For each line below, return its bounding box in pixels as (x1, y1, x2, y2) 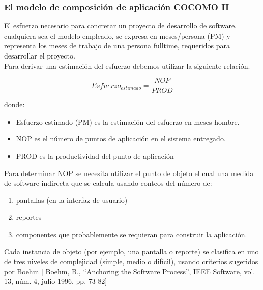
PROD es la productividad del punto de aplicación (16, 151, 174, 161)
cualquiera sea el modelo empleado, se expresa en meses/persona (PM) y (4, 30, 230, 41)
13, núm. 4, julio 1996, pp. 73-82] (4, 276, 107, 286)
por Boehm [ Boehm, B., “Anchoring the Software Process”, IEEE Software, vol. (4, 266, 255, 276)
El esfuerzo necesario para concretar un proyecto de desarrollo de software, (4, 20, 237, 31)
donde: (4, 99, 25, 110)
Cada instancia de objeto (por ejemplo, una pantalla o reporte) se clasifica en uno (4, 246, 259, 256)
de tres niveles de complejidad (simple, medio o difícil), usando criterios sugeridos (4, 256, 258, 267)
